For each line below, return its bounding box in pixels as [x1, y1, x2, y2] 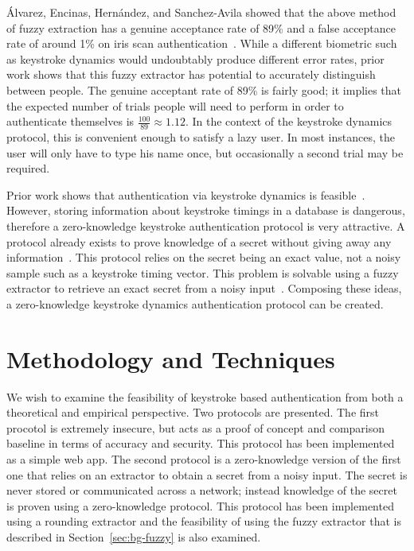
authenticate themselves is [6, 113, 135, 130]
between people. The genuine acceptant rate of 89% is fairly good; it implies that [6, 81, 402, 98]
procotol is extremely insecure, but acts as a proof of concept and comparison [6, 419, 385, 436]
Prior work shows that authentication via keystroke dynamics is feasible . [6, 186, 365, 203]
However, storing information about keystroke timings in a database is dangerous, [6, 202, 405, 219]
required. [6, 160, 50, 177]
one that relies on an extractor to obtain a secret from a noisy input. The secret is [6, 466, 408, 483]
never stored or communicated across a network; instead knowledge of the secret [6, 482, 397, 499]
